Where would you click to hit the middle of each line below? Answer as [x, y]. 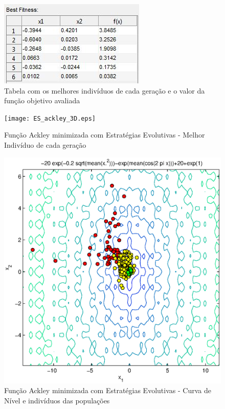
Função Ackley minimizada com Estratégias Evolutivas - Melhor [105, 135]
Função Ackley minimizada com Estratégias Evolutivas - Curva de [108, 390]
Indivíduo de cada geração [45, 145]
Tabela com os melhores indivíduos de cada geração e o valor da [105, 90]
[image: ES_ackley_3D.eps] [50, 118]
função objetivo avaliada [42, 100]
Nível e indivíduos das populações [57, 400]
